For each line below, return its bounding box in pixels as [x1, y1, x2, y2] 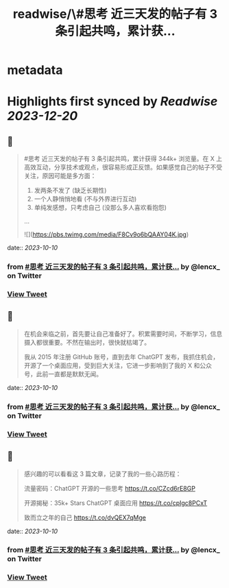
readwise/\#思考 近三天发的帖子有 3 [12, 6, 218, 22]
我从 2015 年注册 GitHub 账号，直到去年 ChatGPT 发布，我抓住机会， [23, 352, 219, 360]
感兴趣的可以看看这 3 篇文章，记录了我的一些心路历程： [23, 469, 182, 478]
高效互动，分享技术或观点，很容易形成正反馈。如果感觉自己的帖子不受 [23, 163, 223, 171]
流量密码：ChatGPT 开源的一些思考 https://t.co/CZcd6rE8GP [23, 484, 195, 492]
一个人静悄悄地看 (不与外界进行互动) [34, 195, 137, 203]
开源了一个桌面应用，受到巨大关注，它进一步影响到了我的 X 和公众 [23, 361, 213, 369]
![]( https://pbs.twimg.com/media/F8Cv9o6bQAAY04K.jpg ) [23, 230, 189, 238]
